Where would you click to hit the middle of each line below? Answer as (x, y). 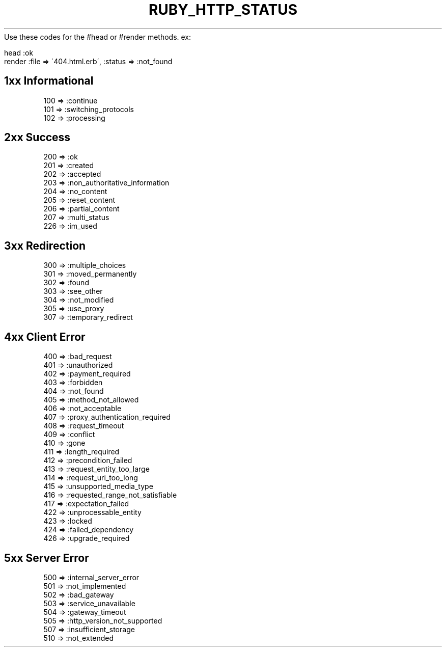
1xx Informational (49, 81)
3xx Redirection (45, 246)
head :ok (19, 52)
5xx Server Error (47, 558)
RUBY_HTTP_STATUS (223, 10)
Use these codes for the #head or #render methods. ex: (98, 37)
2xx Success (37, 138)
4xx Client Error (45, 337)
